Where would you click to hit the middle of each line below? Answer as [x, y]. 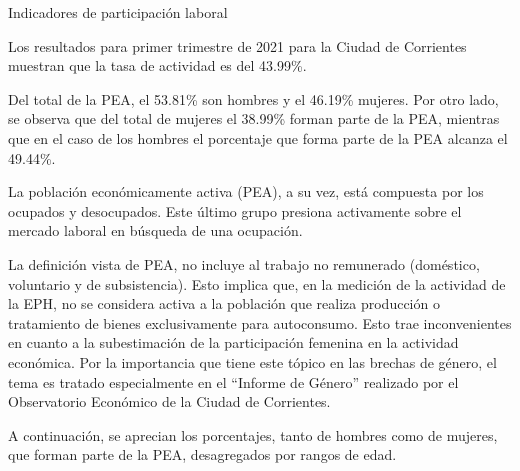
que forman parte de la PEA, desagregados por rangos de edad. [202, 454]
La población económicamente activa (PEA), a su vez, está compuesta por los [246, 191]
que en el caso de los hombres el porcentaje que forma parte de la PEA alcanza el [258, 137]
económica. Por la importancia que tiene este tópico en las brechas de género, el [252, 361]
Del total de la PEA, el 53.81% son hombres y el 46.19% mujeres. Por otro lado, [253, 98]
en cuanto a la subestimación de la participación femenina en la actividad [233, 342]
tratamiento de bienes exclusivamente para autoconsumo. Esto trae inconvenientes [260, 322]
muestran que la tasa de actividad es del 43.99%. [157, 65]
